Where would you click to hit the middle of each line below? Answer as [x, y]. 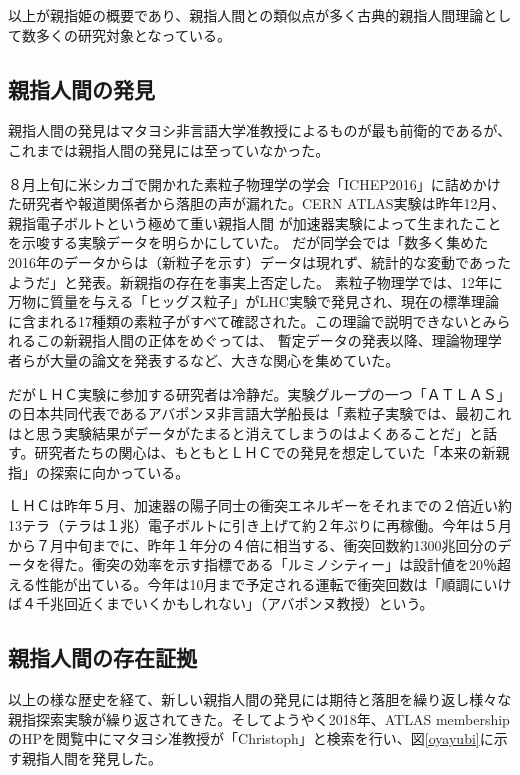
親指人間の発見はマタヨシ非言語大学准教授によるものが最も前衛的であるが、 [260, 130]
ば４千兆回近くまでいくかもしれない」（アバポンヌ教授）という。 [221, 603]
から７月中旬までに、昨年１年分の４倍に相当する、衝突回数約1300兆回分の [253, 544]
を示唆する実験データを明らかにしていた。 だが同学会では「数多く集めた [248, 242]
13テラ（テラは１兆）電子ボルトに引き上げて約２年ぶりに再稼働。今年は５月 [260, 525]
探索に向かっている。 [119, 471]
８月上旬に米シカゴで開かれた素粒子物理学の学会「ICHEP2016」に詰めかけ [254, 183]
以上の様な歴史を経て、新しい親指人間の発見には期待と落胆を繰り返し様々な [260, 699]
